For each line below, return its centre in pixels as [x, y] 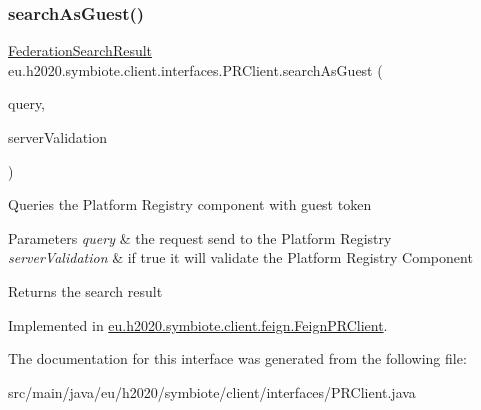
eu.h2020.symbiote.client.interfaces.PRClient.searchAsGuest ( [195, 69]
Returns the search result [85, 290]
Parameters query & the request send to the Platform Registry [200, 237]
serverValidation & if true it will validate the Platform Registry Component [240, 257]
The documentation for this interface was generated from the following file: [237, 358]
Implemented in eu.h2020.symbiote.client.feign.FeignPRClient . [198, 324]
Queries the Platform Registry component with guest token [190, 204]
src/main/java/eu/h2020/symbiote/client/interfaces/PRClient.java [212, 391]
